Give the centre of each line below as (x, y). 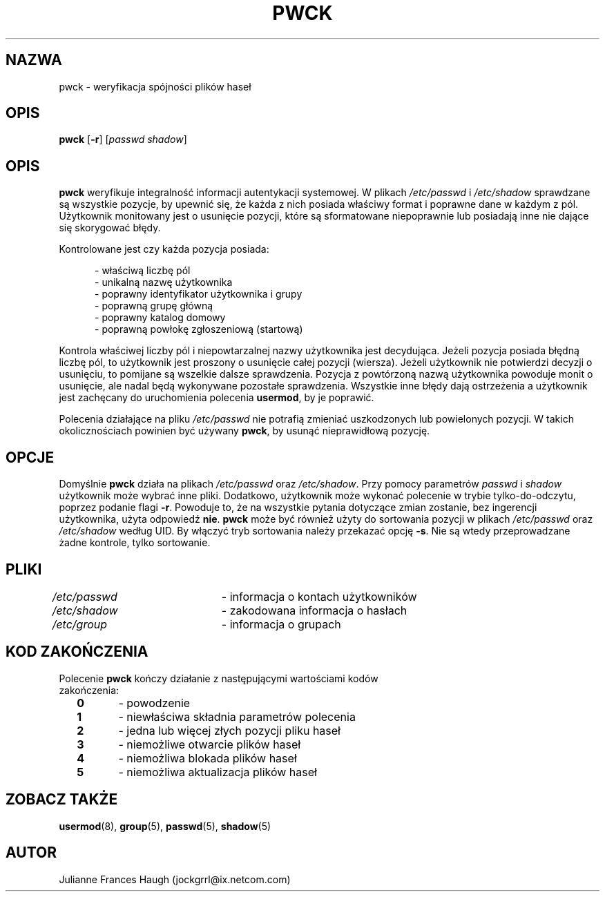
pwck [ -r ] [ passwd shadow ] (123, 139)
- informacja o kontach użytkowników (319, 596)
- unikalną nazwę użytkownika (164, 282)
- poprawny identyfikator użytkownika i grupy (199, 294)
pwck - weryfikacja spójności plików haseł (155, 86)
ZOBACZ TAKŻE (62, 800)
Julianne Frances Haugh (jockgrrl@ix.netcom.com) (175, 879)
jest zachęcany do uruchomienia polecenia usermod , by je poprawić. (217, 398)
